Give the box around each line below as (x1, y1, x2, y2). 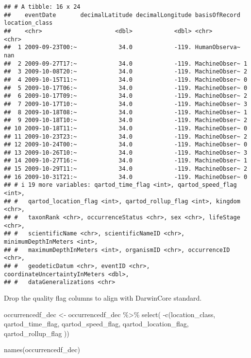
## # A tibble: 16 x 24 (4, 3, 81, 10)
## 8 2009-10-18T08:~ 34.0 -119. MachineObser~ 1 (4, 108, 248, 116)
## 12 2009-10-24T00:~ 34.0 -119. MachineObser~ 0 (4, 141, 248, 148)
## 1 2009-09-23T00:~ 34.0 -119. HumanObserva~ (4, 44, 240, 51)
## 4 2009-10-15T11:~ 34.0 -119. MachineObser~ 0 (4, 76, 248, 83)
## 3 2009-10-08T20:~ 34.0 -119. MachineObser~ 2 (4, 68, 248, 75)
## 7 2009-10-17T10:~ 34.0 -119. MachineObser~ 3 (4, 100, 248, 107)
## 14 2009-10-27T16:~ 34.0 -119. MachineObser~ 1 (4, 157, 248, 164)
